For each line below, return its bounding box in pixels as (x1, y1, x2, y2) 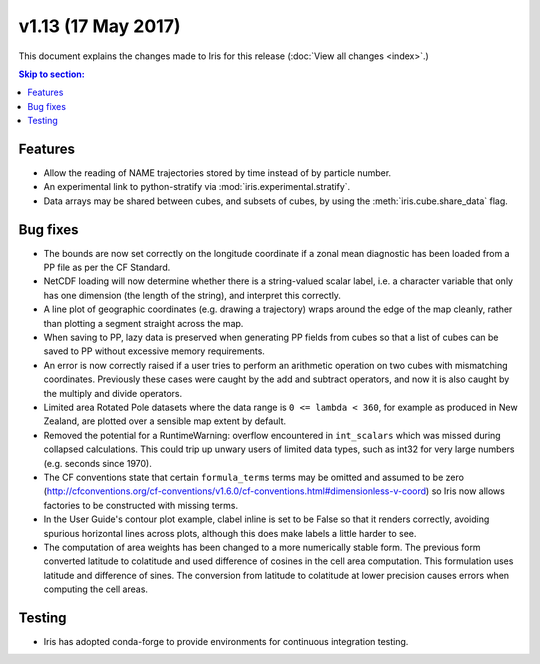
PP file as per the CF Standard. (43, 261, 171, 274)
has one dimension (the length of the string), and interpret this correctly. (43, 289, 342, 301)
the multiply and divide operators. (43, 387, 183, 399)
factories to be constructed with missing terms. (43, 499, 239, 511)
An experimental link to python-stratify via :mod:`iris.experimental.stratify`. (43, 181, 351, 193)
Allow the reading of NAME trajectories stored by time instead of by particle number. (43, 167, 392, 179)
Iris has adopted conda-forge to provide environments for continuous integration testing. (43, 635, 409, 647)
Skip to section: (18, 68, 85, 80)
